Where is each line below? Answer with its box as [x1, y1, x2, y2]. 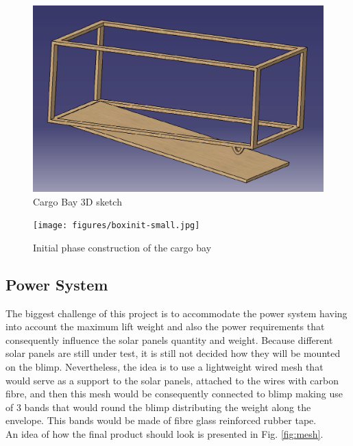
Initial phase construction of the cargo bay [33, 240, 212, 254]
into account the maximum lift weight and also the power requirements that [5, 319, 325, 334]
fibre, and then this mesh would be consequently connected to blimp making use [5, 386, 343, 401]
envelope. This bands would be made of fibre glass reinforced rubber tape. [5, 413, 317, 428]
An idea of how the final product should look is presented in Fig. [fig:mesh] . [5, 427, 324, 441]
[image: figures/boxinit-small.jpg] [33, 221, 200, 231]
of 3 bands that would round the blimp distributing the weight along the [5, 399, 311, 414]
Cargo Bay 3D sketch [33, 194, 122, 208]
